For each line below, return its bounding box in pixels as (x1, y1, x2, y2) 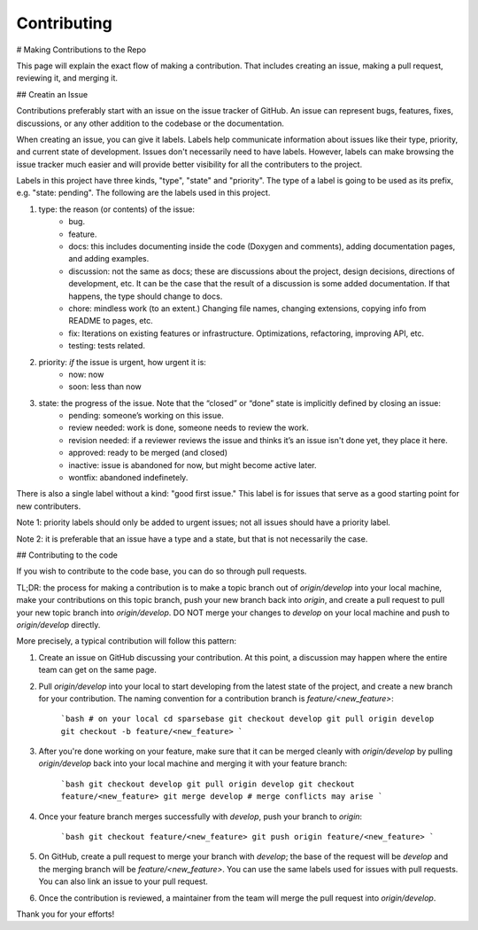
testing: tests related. (68, 340, 146, 351)
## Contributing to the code (16, 550, 119, 560)
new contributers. (16, 501, 81, 512)
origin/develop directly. (16, 619, 101, 629)
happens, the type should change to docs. (68, 291, 223, 301)
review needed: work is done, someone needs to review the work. (68, 422, 309, 434)
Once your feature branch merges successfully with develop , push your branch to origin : (38, 811, 363, 822)
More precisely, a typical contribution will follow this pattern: (16, 636, 237, 646)
